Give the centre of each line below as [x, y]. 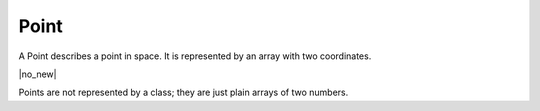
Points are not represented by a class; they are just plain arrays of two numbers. [183, 92]
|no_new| [37, 74]
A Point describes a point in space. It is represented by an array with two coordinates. [195, 56]
